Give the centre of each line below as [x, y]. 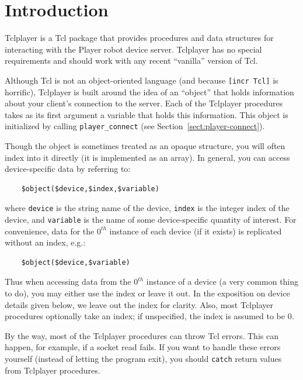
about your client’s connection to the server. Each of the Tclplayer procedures [144, 103]
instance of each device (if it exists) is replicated [196, 231]
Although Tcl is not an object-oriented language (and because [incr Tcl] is [142, 80]
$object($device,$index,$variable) [90, 189]
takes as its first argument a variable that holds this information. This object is [147, 114]
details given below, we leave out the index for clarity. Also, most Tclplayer [139, 304]
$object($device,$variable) [76, 262]
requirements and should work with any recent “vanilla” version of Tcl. [131, 61]
